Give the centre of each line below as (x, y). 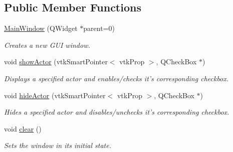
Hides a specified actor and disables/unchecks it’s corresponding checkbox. (117, 112)
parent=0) (99, 28)
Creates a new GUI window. (47, 45)
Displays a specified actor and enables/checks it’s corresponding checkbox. (116, 78)
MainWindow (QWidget (41, 28)
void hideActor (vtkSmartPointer (55, 95)
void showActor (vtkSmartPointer (56, 62)
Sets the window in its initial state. (58, 145)
